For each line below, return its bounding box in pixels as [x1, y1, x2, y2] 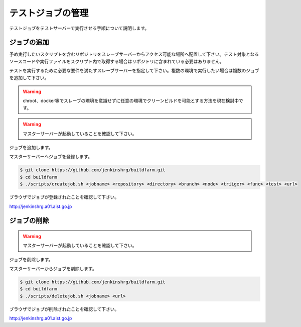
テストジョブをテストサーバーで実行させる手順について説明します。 [9, 25, 149, 31]
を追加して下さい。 [9, 74, 49, 80]
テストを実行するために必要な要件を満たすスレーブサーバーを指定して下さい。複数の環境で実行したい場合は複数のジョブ [9, 68, 259, 74]
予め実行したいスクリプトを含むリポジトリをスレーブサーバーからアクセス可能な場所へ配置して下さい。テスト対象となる [9, 51, 259, 57]
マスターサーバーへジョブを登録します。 [9, 154, 93, 160]
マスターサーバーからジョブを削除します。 [9, 266, 97, 272]
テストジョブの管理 [9, 8, 89, 19]
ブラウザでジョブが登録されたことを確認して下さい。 [9, 194, 119, 200]
